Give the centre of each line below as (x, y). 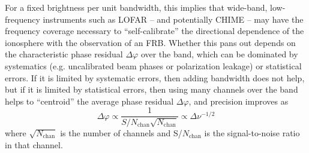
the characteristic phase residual (64, 54)
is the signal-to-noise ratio (252, 133)
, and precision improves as (238, 101)
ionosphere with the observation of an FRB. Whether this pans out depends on (150, 42)
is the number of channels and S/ (121, 133)
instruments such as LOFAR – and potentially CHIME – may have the (173, 19)
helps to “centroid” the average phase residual (89, 101)
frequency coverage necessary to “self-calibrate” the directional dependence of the (154, 31)
